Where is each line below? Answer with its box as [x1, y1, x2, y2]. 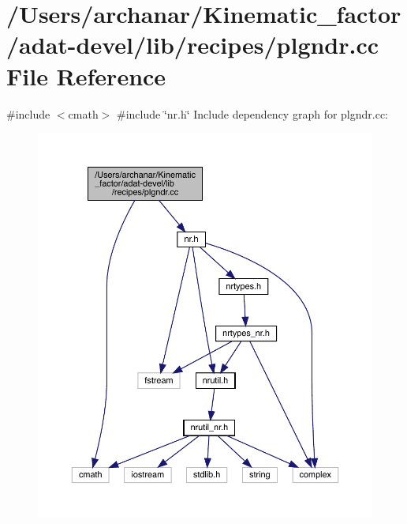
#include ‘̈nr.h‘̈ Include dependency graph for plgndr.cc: [117, 105, 389, 122]
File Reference [6, 59, 166, 92]
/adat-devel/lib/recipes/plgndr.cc [6, 28, 379, 61]
